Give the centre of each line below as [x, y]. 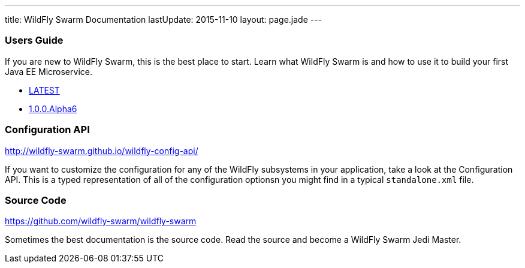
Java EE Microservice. [49, 71]
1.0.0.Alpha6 [53, 109]
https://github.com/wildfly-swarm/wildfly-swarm [101, 221]
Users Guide [34, 40]
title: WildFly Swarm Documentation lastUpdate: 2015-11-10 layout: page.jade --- [164, 19]
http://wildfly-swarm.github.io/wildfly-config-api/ [102, 150]
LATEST [44, 90]
